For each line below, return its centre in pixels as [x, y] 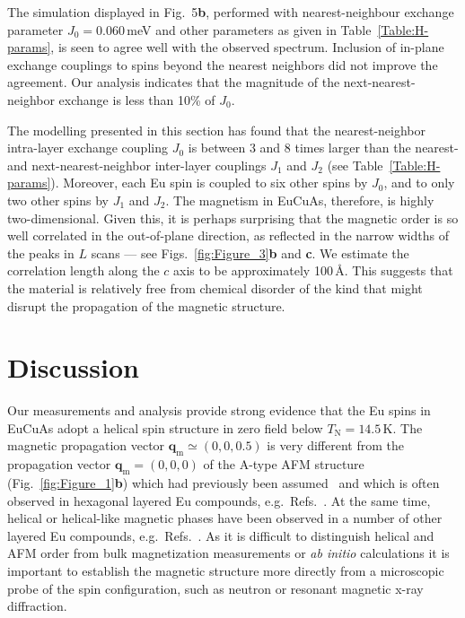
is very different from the [335, 445]
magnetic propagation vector [86, 445]
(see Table [355, 165]
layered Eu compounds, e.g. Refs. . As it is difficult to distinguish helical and [221, 535]
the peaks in [41, 252]
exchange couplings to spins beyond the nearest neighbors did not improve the [223, 64]
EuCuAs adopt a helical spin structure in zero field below [165, 427]
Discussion [73, 367]
